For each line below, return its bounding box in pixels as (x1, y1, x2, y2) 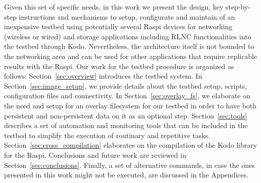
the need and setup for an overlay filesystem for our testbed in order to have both (4, 100, 257, 110)
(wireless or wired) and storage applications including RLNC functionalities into (4, 31, 251, 41)
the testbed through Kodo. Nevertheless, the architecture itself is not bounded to (4, 41, 254, 51)
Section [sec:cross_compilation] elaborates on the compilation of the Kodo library (4, 140, 257, 150)
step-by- (225, 2, 250, 12)
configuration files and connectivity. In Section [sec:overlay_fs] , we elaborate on (4, 90, 250, 101)
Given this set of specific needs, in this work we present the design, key (4, 2, 224, 12)
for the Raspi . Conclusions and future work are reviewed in (4, 149, 186, 160)
